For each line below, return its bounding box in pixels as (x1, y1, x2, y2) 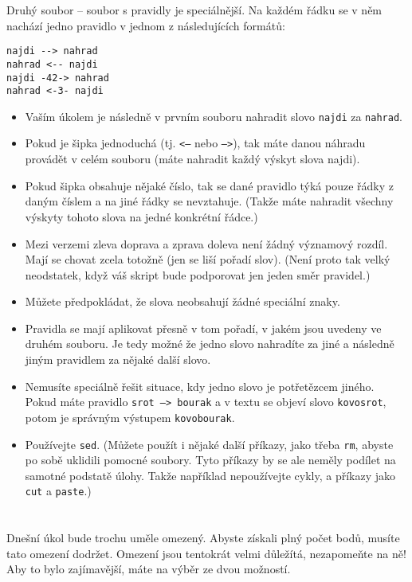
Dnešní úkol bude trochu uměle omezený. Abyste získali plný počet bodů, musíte (6, 529, 400, 546)
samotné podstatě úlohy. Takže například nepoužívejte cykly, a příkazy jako (25, 467, 396, 483)
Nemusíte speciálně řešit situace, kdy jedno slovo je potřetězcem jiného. (25, 377, 375, 394)
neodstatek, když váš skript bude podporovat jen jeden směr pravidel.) (25, 266, 371, 283)
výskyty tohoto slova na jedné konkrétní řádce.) (25, 208, 258, 225)
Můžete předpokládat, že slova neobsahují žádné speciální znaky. (25, 293, 340, 310)
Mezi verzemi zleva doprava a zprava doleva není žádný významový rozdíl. (25, 235, 388, 252)
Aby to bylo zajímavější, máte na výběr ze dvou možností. (6, 561, 291, 577)
